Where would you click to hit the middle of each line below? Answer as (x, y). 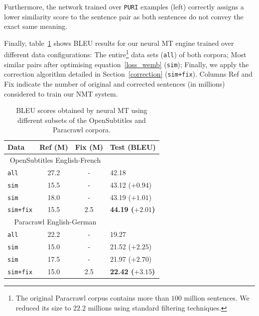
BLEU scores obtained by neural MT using (82, 110)
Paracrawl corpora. (81, 130)
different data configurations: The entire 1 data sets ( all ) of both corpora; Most (125, 54)
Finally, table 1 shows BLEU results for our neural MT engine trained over (119, 43)
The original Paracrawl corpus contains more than (92, 298)
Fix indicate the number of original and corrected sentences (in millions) (115, 84)
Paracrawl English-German (55, 222)
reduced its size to (43, 307)
